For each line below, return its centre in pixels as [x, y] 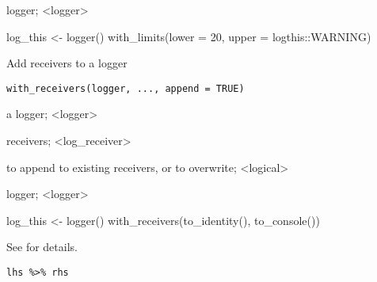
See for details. [42, 247]
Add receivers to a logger [67, 63]
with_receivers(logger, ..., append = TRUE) [126, 88]
